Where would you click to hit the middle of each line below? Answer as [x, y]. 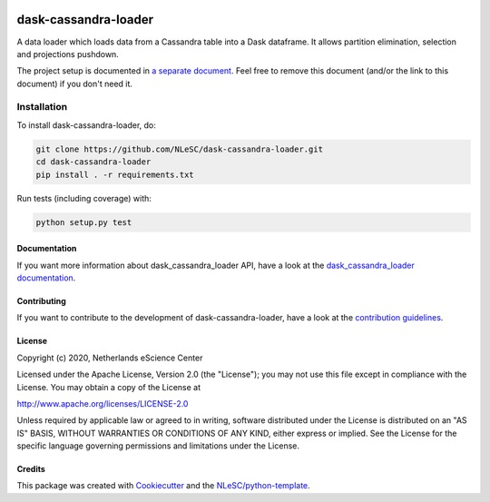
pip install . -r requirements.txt [115, 174]
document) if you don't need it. [75, 84]
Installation [42, 107]
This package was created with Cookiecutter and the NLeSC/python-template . [163, 486]
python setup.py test [84, 222]
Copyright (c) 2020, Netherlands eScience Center [110, 358]
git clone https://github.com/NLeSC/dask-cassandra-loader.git [180, 149]
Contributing [42, 300]
